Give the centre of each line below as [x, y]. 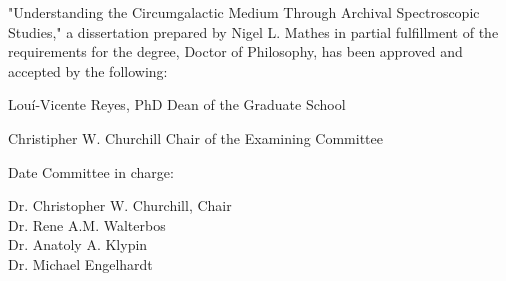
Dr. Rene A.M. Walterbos [87, 224]
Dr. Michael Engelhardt [80, 263]
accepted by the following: [88, 70]
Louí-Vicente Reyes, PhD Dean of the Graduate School [177, 104]
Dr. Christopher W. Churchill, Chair [120, 205]
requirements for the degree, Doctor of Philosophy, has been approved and [235, 51]
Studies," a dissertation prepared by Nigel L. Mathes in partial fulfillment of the [253, 31]
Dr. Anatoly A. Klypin [78, 244]
